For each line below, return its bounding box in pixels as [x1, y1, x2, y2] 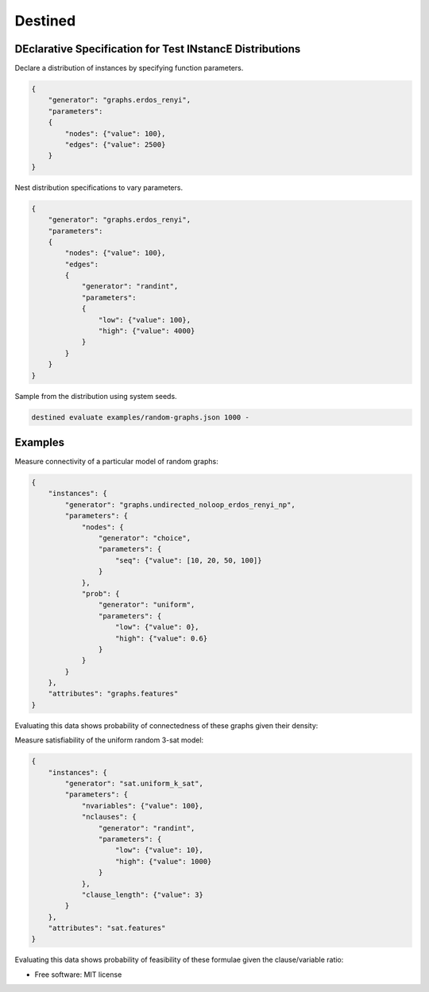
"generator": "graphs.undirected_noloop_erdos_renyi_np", [64, 500, 296, 509]
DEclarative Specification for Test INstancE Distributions [14, 42, 301, 56]
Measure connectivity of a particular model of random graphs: [14, 457, 218, 467]
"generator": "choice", [98, 533, 191, 543]
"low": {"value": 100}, [98, 315, 191, 324]
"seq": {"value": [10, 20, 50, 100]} [115, 556, 262, 564]
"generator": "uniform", [98, 600, 195, 610]
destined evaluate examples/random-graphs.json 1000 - [31, 413, 249, 421]
